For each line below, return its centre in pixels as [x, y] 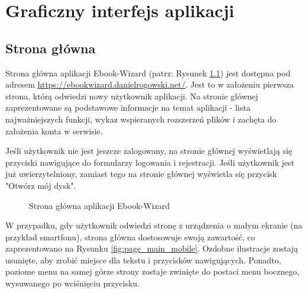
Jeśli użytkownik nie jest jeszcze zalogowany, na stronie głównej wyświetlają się [149, 151]
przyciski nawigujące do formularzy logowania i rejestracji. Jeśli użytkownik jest [150, 162]
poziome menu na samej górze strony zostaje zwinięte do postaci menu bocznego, [152, 271]
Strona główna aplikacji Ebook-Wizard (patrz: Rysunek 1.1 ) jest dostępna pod [148, 73]
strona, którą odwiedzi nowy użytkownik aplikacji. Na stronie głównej [132, 96]
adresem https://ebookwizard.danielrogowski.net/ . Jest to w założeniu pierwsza [150, 84]
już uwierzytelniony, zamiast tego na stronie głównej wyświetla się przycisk [141, 174]
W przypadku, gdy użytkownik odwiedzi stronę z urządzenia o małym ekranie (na [154, 225]
